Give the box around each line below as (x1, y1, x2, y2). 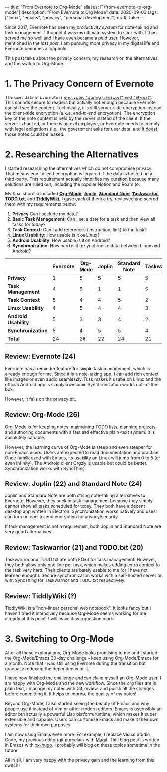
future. (5, 747, 19, 753)
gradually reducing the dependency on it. (5, 665, 90, 671)
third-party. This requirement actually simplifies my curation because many (5, 176, 159, 182)
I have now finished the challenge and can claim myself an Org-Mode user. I (5, 675, 161, 681)
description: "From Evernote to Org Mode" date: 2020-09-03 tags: (21, 9, 158, 15)
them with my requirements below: (5, 201, 76, 207)
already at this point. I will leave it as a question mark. (5, 615, 115, 621)
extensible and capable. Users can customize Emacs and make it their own (5, 716, 159, 722)
